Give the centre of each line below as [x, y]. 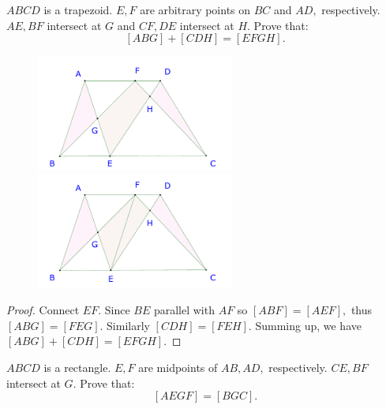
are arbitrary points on [195, 9]
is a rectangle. [77, 367]
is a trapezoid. [78, 9]
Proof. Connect [43, 310]
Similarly [128, 325]
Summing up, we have [308, 325]
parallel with [184, 310]
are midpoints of [178, 367]
